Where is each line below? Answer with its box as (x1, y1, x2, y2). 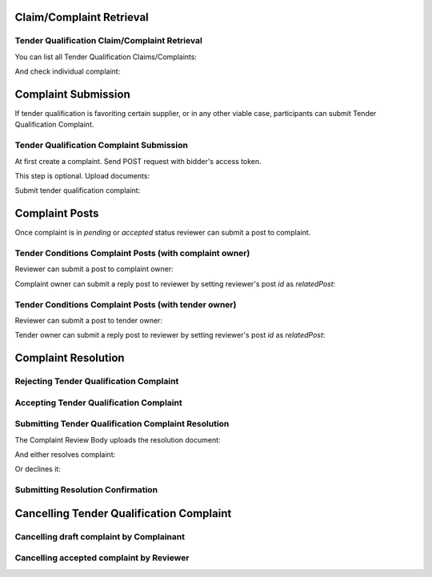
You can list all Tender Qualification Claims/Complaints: (14, 52, 198, 62)
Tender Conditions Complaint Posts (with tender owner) (14, 299, 237, 310)
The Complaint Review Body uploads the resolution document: (14, 435, 221, 444)
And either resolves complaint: (14, 450, 116, 459)
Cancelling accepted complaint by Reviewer (14, 552, 190, 563)
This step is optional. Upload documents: (14, 170, 150, 180)
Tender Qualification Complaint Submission (14, 140, 188, 151)
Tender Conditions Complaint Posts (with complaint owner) (14, 248, 250, 259)
